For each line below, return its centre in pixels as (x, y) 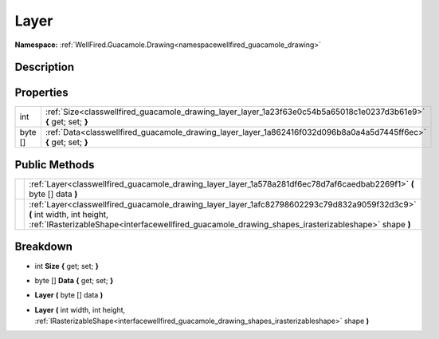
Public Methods (55, 165)
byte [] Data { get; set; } (74, 280)
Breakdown (44, 247)
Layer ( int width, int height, (80, 309)
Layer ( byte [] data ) (69, 295)
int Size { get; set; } (67, 266)
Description (45, 67)
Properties (41, 93)
